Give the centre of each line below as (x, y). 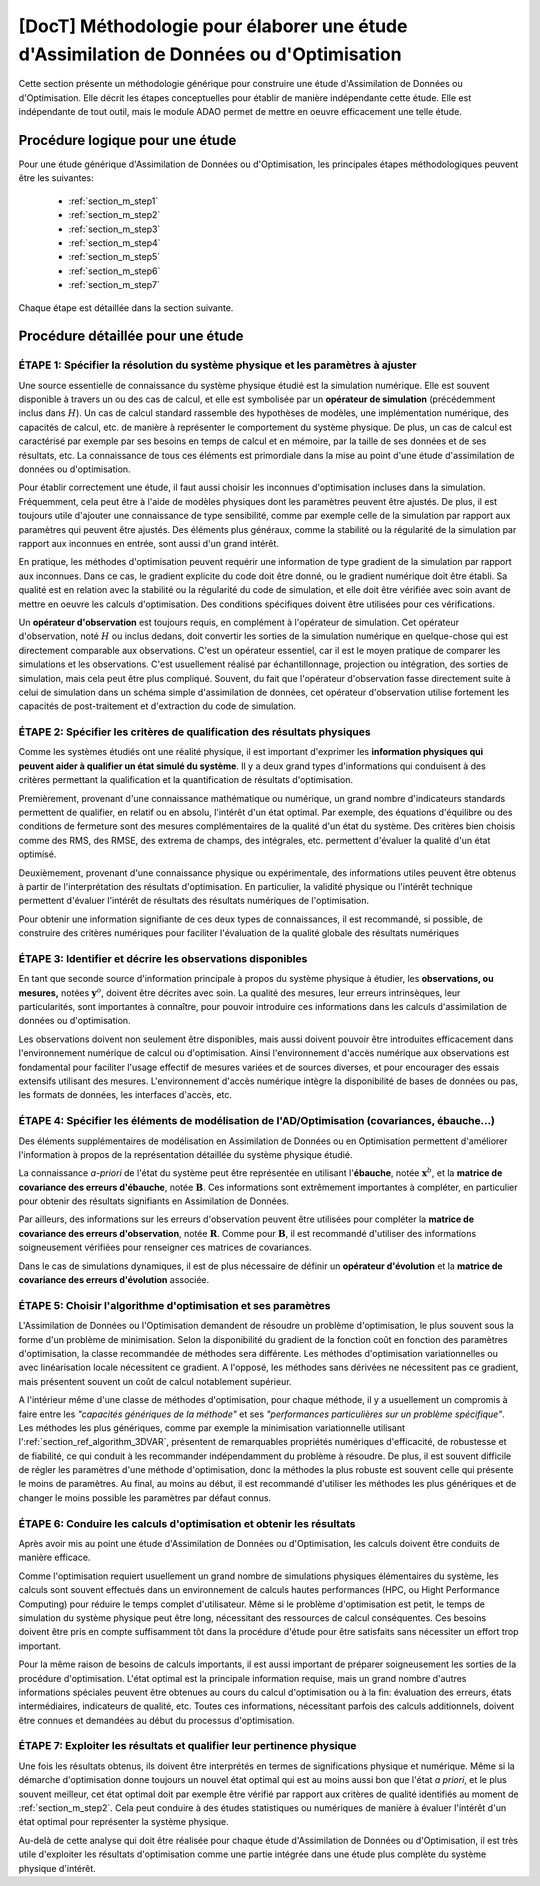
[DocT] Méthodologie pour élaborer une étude (213, 26)
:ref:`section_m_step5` (114, 257)
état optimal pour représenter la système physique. (123, 1822)
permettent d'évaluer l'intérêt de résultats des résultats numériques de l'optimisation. (194, 901)
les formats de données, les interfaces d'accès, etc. (125, 1095)
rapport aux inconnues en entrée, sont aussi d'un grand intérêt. (149, 543)
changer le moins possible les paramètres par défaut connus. (145, 1497)
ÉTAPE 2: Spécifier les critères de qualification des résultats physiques (194, 732)
